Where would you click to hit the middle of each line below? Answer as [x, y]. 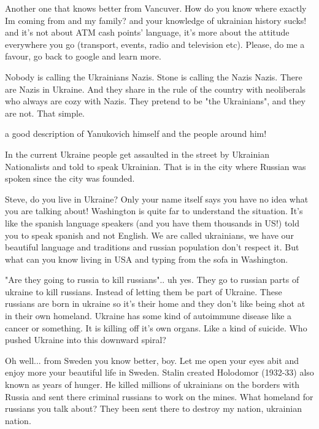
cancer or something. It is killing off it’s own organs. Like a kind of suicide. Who [156, 327]
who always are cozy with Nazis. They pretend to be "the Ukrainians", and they [155, 101]
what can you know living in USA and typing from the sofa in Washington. [147, 259]
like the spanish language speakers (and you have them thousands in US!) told [152, 222]
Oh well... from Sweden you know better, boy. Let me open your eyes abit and [152, 360]
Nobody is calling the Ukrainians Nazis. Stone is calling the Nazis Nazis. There [154, 76]
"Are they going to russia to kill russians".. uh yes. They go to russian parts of [152, 280]
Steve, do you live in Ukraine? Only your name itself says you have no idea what [157, 199]
